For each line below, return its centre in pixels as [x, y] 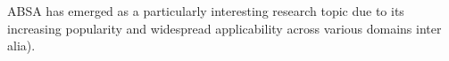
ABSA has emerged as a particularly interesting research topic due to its [206, 11]
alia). [21, 46]
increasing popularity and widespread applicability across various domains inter [224, 28]
